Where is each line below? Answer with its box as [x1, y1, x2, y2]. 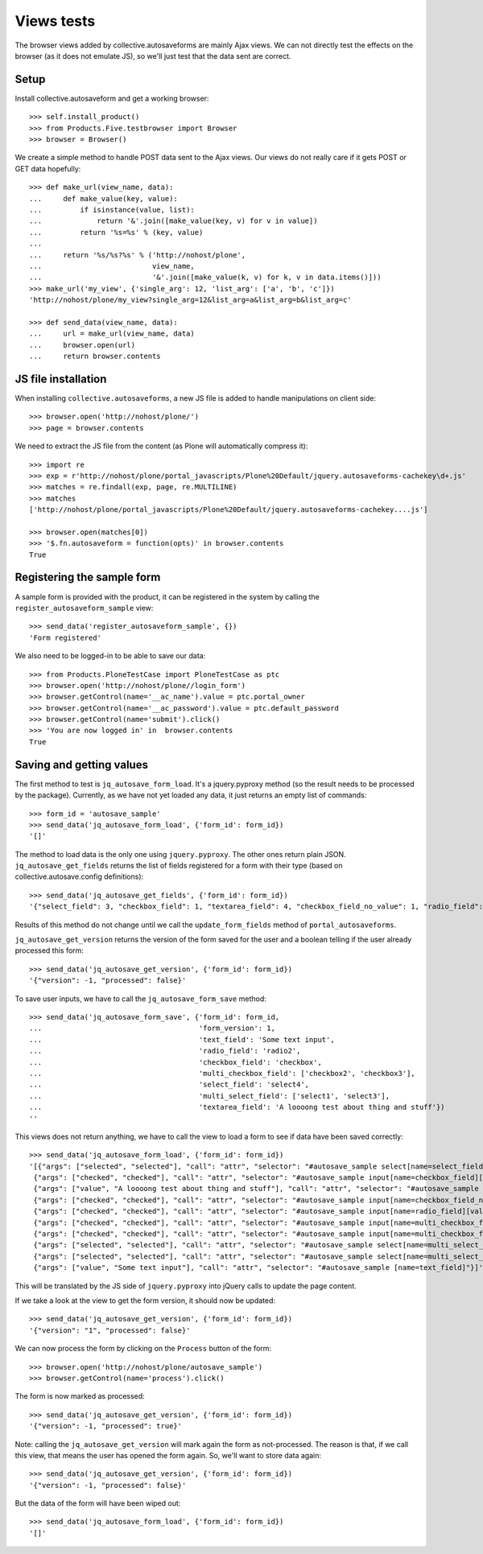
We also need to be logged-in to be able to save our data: [14, 651, 206, 661]
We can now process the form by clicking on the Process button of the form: [14, 1344, 272, 1354]
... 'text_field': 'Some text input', [29, 1035, 335, 1044]
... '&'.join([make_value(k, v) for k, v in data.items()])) [29, 273, 382, 282]
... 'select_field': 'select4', [29, 1080, 310, 1090]
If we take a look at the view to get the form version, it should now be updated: [14, 1296, 276, 1305]
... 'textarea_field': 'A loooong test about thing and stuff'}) [29, 1103, 446, 1112]
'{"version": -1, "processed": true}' [29, 1421, 183, 1431]
